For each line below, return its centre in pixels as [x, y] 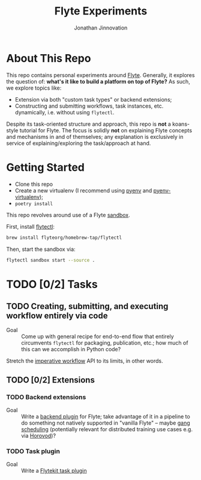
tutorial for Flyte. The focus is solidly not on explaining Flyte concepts [106, 130]
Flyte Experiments [101, 11]
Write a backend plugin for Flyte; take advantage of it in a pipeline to [106, 417]
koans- [181, 124]
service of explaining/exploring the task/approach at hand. [79, 143]
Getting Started [46, 167]
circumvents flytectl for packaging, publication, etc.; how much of [105, 343]
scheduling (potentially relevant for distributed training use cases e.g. [107, 429]
